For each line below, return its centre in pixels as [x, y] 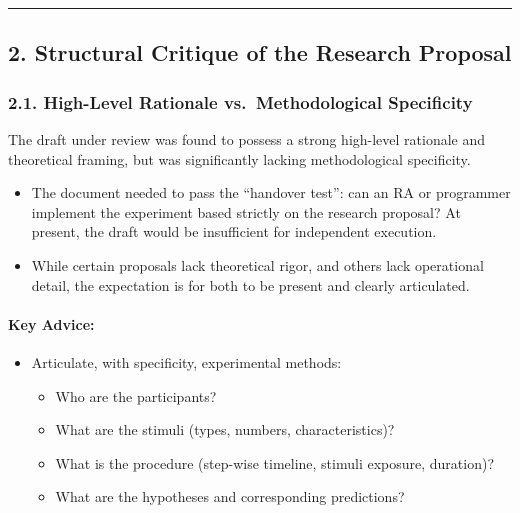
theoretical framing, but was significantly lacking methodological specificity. [239, 158]
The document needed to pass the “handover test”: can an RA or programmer [271, 192]
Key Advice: [51, 323]
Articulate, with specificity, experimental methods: [186, 361]
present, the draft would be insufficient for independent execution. [234, 231]
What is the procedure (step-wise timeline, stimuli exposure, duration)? [275, 462]
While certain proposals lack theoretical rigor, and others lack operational [257, 264]
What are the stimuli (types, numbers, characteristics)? [225, 429]
